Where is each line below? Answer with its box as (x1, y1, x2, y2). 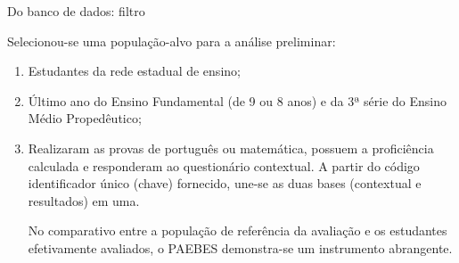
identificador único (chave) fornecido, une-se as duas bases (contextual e (28, 174, 422, 193)
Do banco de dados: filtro (7, 2, 145, 20)
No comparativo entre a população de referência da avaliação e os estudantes (28, 221, 447, 240)
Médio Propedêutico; (28, 109, 142, 127)
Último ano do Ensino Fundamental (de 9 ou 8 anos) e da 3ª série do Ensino (28, 91, 447, 110)
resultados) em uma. (28, 191, 140, 210)
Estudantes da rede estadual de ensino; (28, 62, 241, 80)
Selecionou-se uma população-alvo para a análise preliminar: (7, 31, 336, 50)
